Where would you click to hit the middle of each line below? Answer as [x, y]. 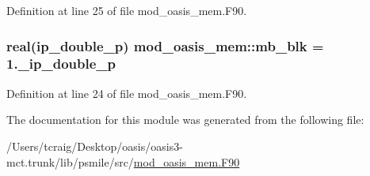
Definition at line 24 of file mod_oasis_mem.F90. [127, 93]
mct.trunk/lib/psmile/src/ [70, 161]
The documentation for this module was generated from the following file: [185, 120]
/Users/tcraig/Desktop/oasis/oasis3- [95, 146]
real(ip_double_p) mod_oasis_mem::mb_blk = [165, 45]
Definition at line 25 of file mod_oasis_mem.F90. [127, 10]
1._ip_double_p [61, 64]
